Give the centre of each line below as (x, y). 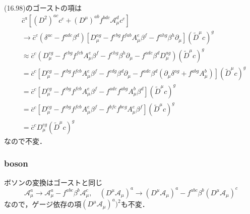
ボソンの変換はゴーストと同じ (53, 182)
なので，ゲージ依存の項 (43, 204)
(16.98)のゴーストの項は (43, 8)
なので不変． (25, 141)
